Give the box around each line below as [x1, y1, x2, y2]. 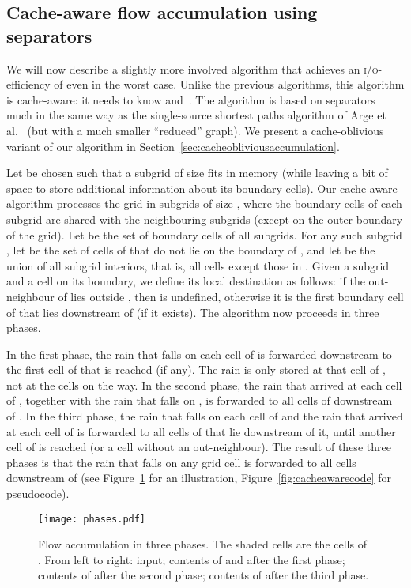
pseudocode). [6, 485, 70, 502]
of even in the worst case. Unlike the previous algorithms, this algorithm [54, 76, 405, 92]
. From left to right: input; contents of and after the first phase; [38, 551, 345, 567]
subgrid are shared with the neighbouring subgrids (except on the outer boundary [6, 210, 403, 227]
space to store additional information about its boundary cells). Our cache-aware [6, 179, 398, 196]
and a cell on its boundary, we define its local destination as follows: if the [6, 273, 365, 289]
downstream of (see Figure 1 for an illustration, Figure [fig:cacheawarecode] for [6, 469, 392, 486]
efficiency [6, 76, 51, 92]
